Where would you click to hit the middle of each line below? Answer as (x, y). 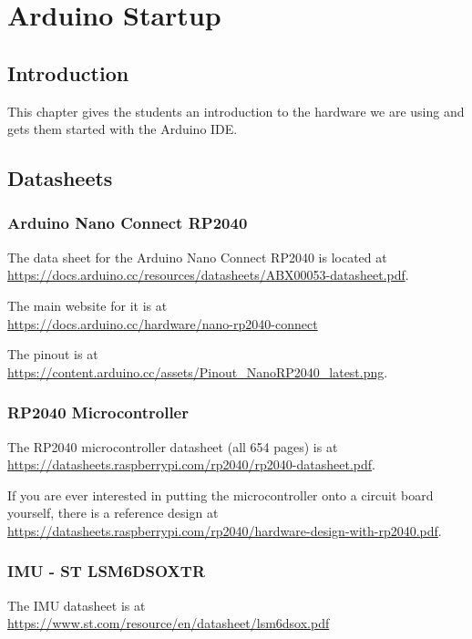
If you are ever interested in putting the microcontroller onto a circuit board (221, 495)
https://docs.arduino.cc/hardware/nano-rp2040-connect (163, 323)
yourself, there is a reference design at (113, 513)
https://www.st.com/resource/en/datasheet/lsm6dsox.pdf (169, 623)
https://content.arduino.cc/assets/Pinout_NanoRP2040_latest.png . (198, 371)
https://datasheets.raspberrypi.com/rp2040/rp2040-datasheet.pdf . (191, 464)
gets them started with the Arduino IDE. (123, 129)
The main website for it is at (87, 305)
